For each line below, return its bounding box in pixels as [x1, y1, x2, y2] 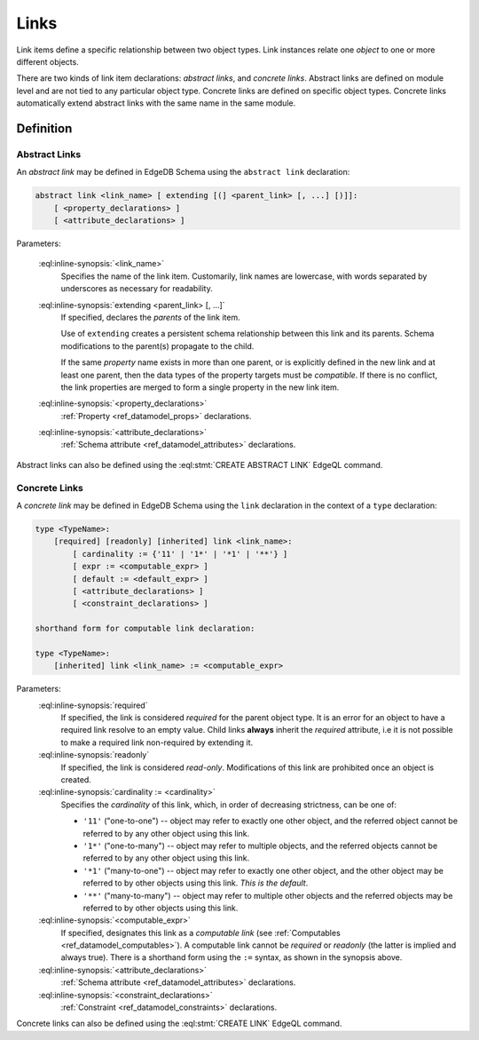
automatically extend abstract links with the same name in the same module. [16, 98, 296, 108]
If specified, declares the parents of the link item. [60, 312, 240, 322]
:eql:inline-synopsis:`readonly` [38, 750, 150, 760]
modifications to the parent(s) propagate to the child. [60, 340, 255, 351]
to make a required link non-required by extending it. [60, 737, 254, 748]
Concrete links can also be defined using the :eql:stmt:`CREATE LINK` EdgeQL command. [16, 1018, 342, 1029]
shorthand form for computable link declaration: [35, 623, 255, 634]
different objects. [16, 56, 79, 67]
